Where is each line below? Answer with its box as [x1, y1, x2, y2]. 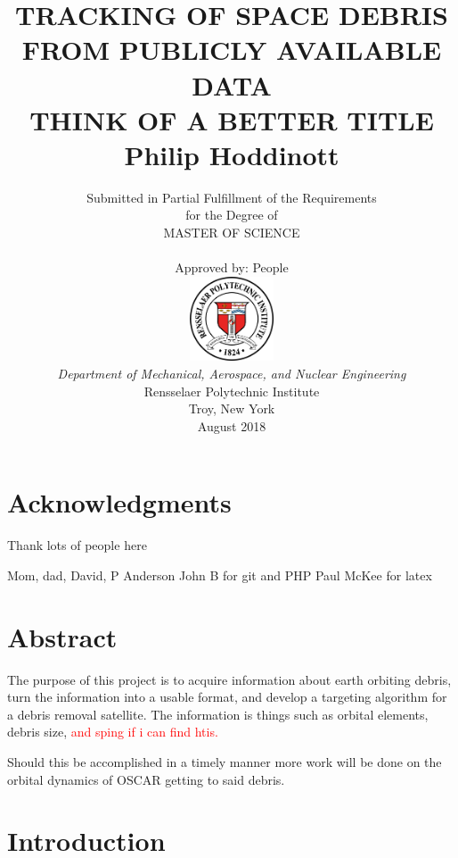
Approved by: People [175, 258, 289, 277]
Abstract [7, 618, 118, 654]
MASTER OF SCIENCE [163, 223, 300, 242]
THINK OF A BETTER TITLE [29, 101, 434, 137]
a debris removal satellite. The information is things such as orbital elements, [7, 704, 429, 723]
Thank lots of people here [7, 536, 147, 554]
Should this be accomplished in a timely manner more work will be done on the [7, 752, 442, 771]
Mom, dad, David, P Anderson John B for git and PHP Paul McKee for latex [7, 565, 432, 584]
